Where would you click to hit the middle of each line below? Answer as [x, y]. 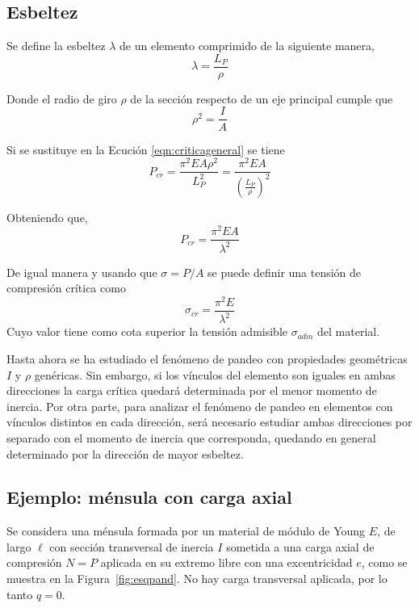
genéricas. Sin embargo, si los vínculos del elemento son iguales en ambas [215, 374]
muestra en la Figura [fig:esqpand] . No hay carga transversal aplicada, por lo [197, 579]
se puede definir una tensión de [285, 272]
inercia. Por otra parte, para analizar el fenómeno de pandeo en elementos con [200, 406]
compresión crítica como [66, 288]
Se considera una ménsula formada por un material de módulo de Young [186, 531]
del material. [349, 331]
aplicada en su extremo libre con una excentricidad [226, 562]
